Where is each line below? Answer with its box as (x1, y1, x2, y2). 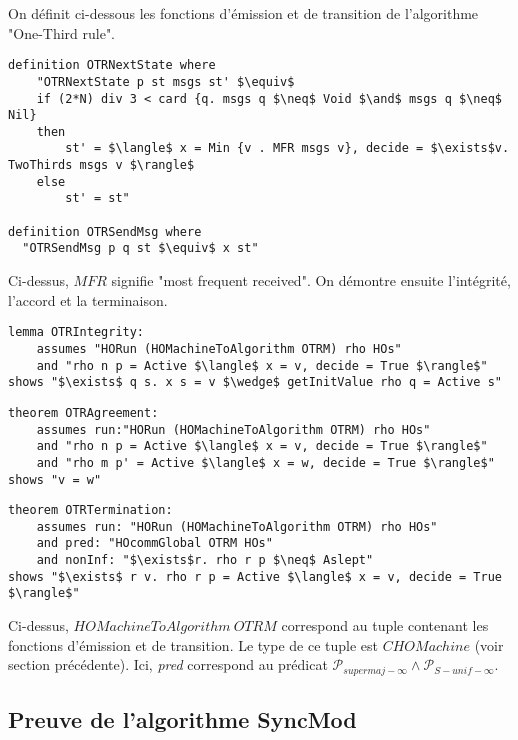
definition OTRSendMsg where (8, 224, 202, 239)
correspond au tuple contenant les (281, 615, 489, 636)
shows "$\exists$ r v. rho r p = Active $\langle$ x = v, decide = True (8, 569, 502, 584)
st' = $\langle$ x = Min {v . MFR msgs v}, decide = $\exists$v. (65, 141, 510, 156)
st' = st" (65, 191, 130, 206)
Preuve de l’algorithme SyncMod (8, 704, 357, 735)
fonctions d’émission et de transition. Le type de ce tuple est (8, 634, 379, 655)
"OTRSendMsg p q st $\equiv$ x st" (22, 241, 259, 256)
